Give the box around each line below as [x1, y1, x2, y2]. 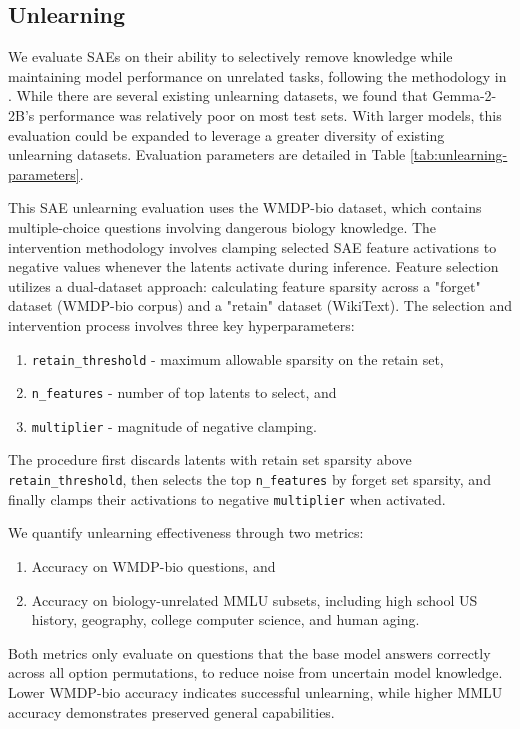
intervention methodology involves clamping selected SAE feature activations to [8, 236, 497, 257]
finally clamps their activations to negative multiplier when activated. [8, 488, 446, 509]
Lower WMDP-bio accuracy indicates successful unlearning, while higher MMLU [8, 681, 503, 702]
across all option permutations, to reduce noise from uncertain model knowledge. [8, 662, 503, 683]
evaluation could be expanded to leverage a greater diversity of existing [8, 124, 445, 145]
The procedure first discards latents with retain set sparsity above [8, 449, 412, 470]
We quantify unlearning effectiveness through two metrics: [8, 522, 364, 543]
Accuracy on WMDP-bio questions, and [31, 555, 276, 576]
